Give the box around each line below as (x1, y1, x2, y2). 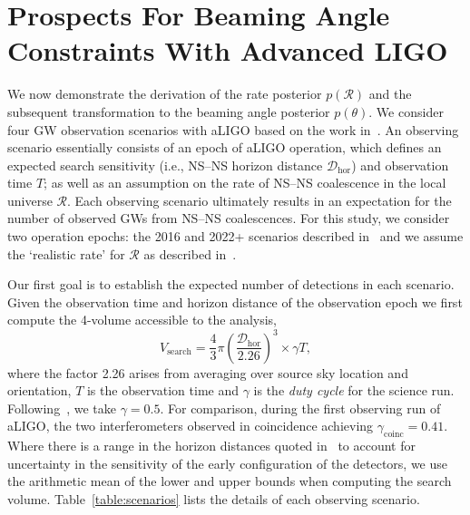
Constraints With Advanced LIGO (7, 32, 448, 69)
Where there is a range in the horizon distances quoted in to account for (7, 436, 416, 455)
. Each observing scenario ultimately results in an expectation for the (67, 190, 452, 209)
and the (368, 84, 412, 103)
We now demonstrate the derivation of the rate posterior (7, 84, 322, 103)
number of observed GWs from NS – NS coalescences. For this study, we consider (7, 209, 450, 228)
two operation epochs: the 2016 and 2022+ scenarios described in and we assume (7, 227, 464, 246)
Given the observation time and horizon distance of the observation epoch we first (7, 292, 463, 311)
